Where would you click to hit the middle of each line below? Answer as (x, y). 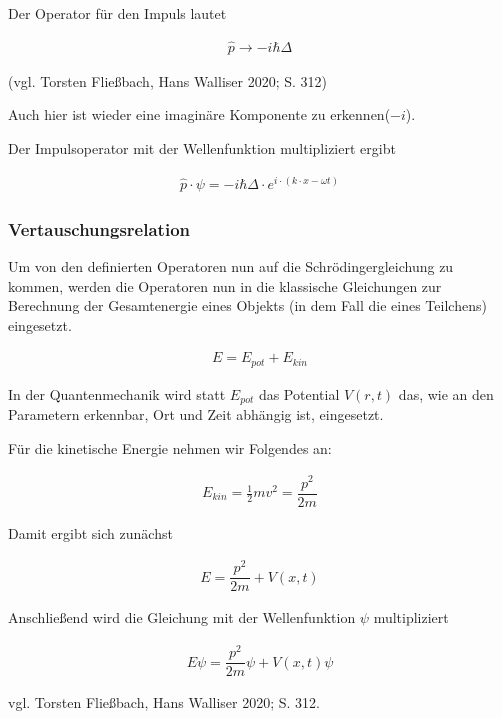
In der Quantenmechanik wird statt (117, 393)
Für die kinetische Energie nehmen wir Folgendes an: (170, 447)
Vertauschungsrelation (99, 228)
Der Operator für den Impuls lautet (117, 13)
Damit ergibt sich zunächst (90, 532)
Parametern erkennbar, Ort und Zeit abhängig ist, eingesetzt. (196, 414)
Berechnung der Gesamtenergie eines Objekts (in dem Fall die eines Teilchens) (247, 305)
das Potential (299, 393)
